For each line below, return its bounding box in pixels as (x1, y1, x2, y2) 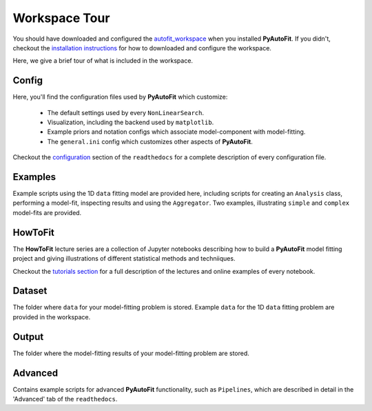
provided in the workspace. (12, 312, 91, 321)
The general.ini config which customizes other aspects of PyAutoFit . (47, 137, 253, 146)
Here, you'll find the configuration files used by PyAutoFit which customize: (12, 93, 228, 101)
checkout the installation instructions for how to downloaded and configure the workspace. (12, 43, 272, 52)
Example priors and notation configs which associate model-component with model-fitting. (47, 128, 306, 136)
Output (12, 331, 44, 343)
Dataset (12, 285, 48, 297)
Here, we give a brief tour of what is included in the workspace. (12, 57, 193, 65)
